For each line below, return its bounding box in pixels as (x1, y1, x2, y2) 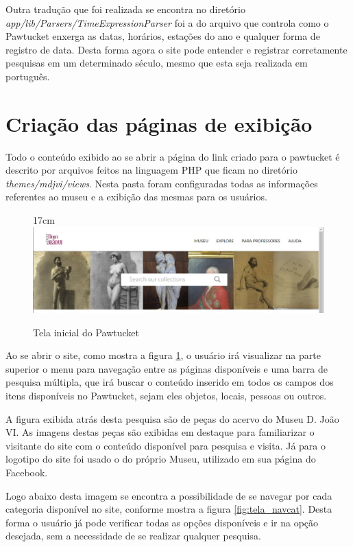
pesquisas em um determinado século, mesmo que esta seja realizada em (5, 56, 308, 70)
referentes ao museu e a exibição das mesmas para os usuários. (5, 189, 267, 204)
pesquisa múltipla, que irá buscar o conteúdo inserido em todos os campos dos (5, 375, 334, 389)
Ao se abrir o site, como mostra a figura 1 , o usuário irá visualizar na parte (5, 348, 321, 362)
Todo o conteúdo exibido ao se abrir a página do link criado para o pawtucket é (5, 149, 340, 163)
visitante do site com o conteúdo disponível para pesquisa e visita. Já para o (5, 438, 326, 452)
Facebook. (5, 465, 48, 480)
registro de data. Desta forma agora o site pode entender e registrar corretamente (5, 42, 348, 56)
